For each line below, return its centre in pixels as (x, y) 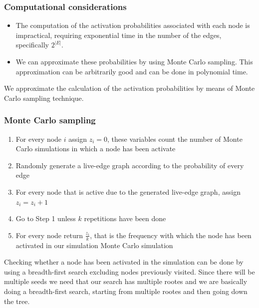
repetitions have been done (125, 218)
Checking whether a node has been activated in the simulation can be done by (124, 262)
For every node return (49, 235)
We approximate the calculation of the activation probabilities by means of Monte (129, 88)
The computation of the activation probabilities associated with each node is (133, 25)
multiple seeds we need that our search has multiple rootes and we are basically (126, 281)
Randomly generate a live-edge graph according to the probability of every (130, 165)
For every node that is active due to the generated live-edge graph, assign (128, 191)
